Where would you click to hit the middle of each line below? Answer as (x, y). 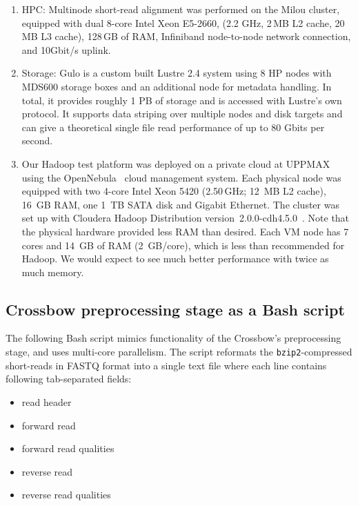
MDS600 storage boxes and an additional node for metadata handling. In (177, 86)
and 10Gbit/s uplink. (66, 49)
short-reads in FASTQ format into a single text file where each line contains (166, 365)
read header (47, 401)
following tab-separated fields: (69, 379)
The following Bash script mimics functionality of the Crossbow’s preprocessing (173, 338)
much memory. (53, 272)
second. (37, 140)
